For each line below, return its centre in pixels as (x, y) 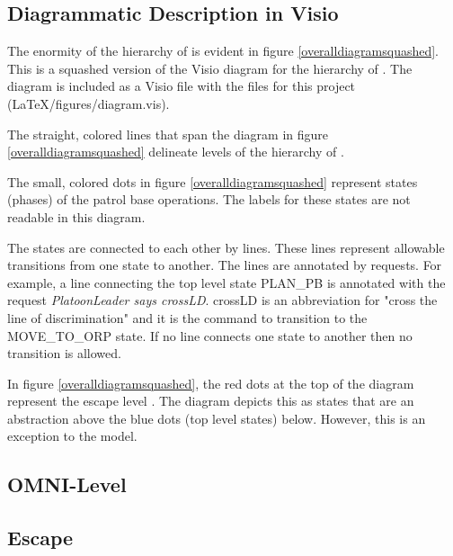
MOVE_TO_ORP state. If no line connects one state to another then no (210, 335)
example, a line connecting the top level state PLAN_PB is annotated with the (226, 282)
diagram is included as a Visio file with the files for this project (182, 86)
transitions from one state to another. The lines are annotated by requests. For (225, 265)
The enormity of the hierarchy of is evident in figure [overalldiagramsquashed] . (223, 51)
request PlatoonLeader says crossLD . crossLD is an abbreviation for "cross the (222, 300)
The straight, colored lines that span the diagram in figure (168, 134)
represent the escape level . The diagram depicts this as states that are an (211, 401)
